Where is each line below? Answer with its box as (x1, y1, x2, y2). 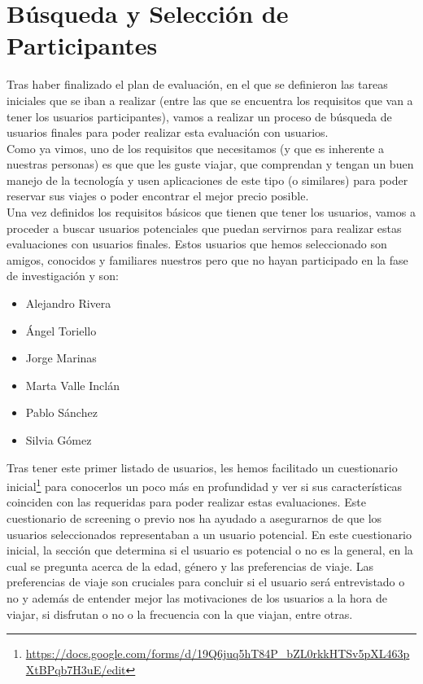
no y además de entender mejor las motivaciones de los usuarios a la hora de (7, 590, 388, 606)
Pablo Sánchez (25, 404, 98, 421)
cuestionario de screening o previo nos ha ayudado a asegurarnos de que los (7, 510, 382, 527)
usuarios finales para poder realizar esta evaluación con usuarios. (7, 124, 329, 141)
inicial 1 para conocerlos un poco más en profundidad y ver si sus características (7, 476, 403, 494)
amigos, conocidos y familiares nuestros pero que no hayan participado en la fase (7, 251, 408, 268)
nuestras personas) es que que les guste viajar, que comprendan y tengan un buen (7, 156, 414, 173)
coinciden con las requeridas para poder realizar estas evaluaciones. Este (7, 493, 366, 511)
